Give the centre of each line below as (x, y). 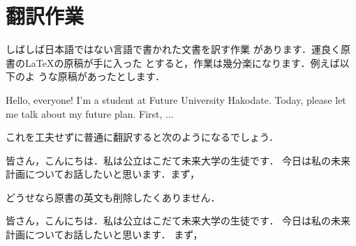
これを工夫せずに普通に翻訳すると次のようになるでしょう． (142, 137)
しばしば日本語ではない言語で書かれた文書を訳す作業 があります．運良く (173, 49)
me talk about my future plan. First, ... (90, 113)
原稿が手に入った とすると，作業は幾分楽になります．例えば (202, 62)
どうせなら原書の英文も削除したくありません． (113, 197)
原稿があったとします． (111, 76)
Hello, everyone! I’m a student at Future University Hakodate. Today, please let (176, 99)
